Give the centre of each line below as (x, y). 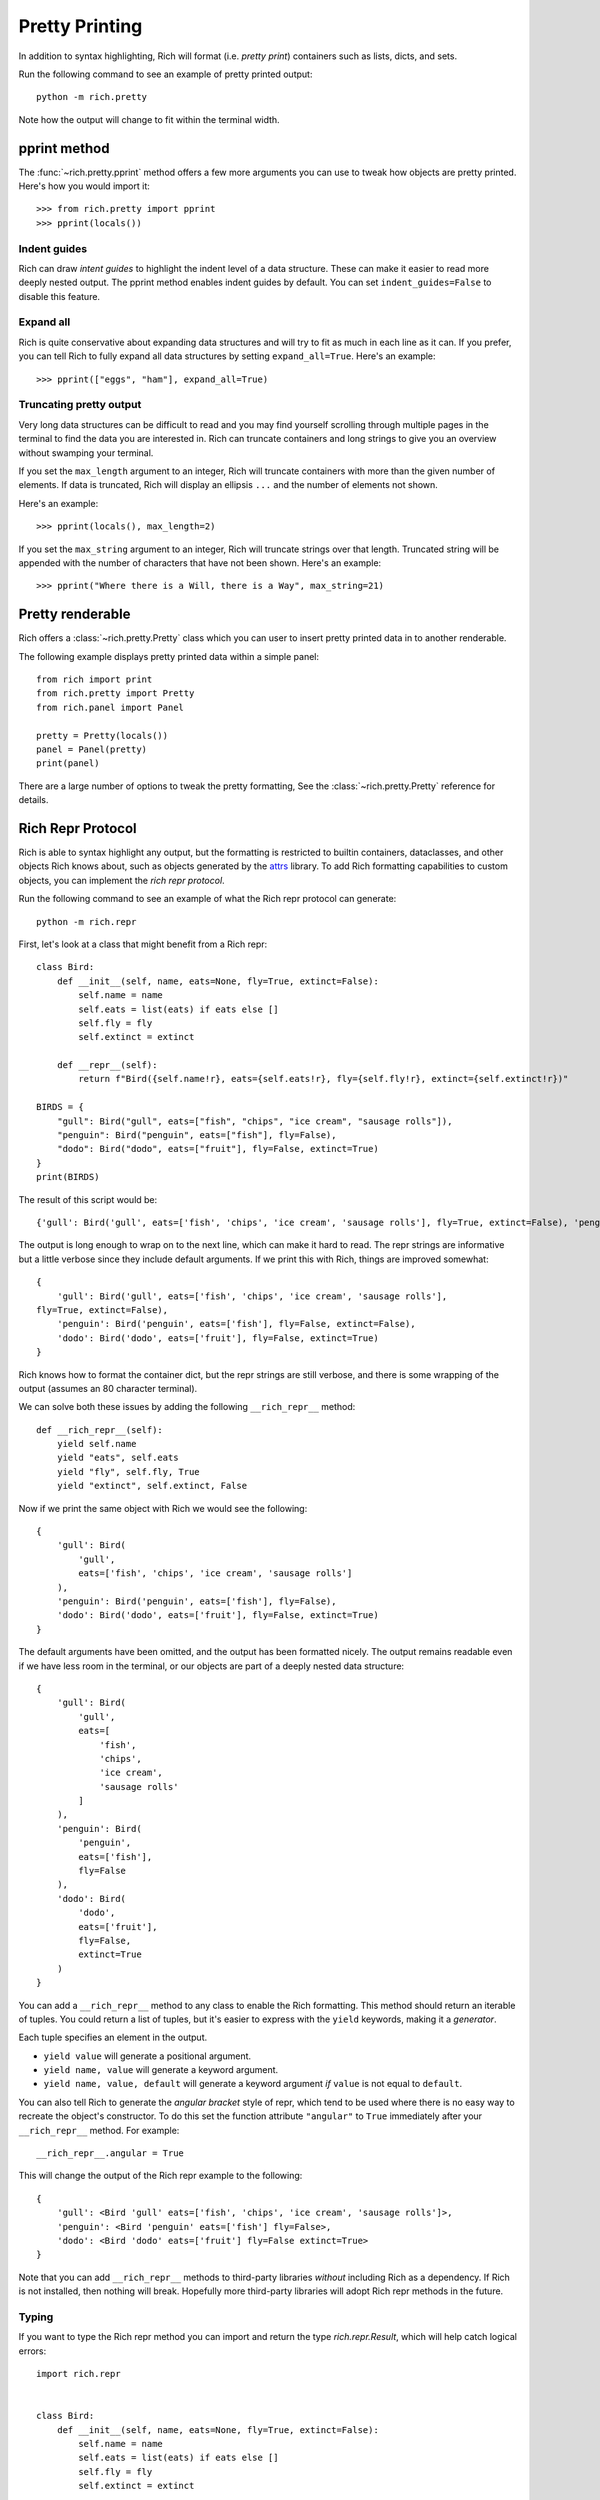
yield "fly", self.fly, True (128, 1471)
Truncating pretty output (80, 405)
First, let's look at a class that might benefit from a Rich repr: (143, 944)
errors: (32, 2351)
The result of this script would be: (88, 1199)
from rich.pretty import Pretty (115, 693)
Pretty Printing (80, 26)
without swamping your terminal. (86, 452)
